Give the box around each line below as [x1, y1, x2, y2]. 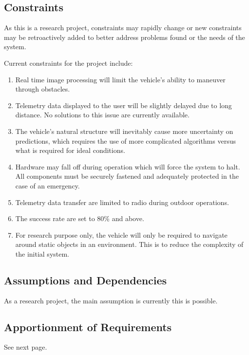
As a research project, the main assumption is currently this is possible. [4, 295, 218, 305]
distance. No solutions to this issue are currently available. [15, 110, 190, 120]
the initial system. [15, 248, 70, 259]
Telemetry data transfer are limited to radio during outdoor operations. [15, 197, 229, 207]
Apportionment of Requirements [4, 319, 172, 334]
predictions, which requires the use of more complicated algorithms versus [15, 135, 236, 146]
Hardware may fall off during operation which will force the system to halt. [15, 161, 240, 171]
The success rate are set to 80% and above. [15, 213, 144, 224]
